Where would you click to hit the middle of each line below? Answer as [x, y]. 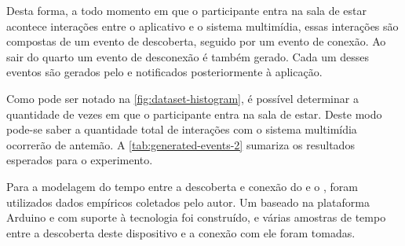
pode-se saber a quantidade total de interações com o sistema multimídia [182, 129]
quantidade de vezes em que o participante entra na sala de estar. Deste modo [194, 114]
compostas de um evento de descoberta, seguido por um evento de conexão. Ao [196, 41]
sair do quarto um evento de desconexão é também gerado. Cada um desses [188, 56]
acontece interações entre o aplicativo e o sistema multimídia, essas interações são [202, 26]
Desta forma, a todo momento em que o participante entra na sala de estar [187, 10]
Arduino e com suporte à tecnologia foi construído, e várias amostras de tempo [196, 217]
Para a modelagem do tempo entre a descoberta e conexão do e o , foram [182, 186]
